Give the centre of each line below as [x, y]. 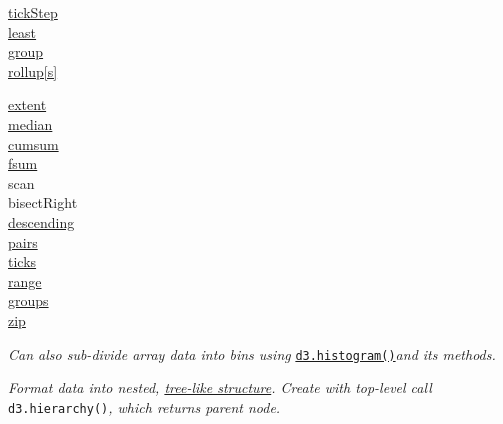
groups [28, 300]
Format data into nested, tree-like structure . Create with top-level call [220, 387]
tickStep [33, 12]
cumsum [33, 143]
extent [27, 104]
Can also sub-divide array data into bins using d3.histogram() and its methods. [252, 353]
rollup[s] [33, 70]
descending [41, 221]
